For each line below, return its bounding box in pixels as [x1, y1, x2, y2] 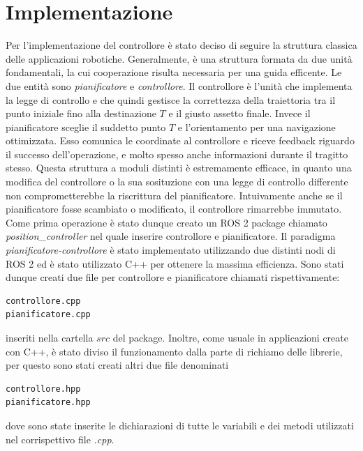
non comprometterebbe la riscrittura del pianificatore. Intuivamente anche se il [6, 188, 343, 202]
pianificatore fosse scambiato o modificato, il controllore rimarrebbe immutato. [6, 201, 342, 216]
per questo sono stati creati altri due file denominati [6, 358, 229, 372]
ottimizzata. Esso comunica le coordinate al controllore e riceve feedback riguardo [6, 133, 355, 148]
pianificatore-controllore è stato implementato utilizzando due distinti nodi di [6, 243, 336, 257]
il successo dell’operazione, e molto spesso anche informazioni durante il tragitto [6, 146, 348, 161]
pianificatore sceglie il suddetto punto [6, 119, 166, 134]
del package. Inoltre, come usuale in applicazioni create [112, 330, 348, 344]
